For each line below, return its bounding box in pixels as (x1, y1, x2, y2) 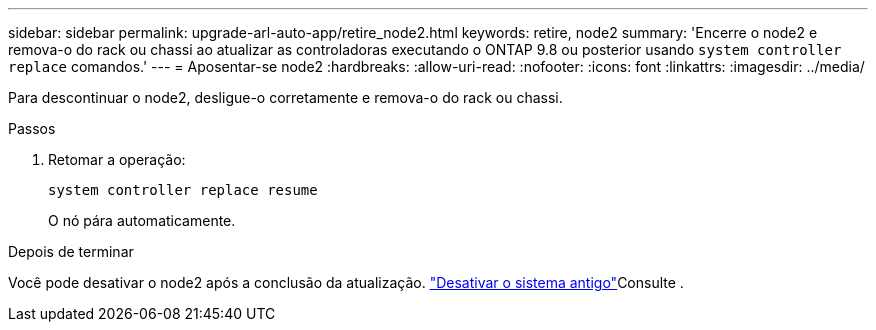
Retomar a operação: (48, 151, 186, 168)
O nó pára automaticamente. (48, 212, 236, 229)
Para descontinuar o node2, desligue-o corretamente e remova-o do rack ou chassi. (8, 89, 563, 106)
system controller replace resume (48, 182, 318, 198)
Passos (8, 120, 56, 137)
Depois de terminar (8, 243, 134, 260)
